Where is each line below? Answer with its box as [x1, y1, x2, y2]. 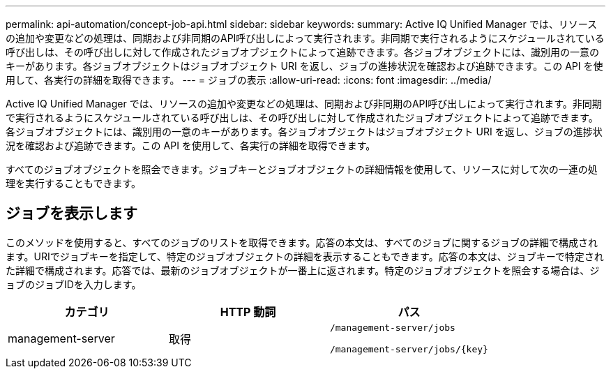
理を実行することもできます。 [6, 177, 142, 189]
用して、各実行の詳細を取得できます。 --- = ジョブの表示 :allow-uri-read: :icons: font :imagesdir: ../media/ [6, 74, 492, 86]
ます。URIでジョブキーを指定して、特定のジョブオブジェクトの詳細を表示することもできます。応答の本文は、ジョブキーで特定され [6, 250, 604, 262]
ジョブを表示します [6, 204, 137, 223]
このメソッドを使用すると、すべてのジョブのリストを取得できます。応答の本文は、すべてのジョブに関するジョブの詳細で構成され [6, 236, 598, 248]
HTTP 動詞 [220, 304, 276, 319]
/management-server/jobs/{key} [329, 343, 488, 354]
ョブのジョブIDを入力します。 [6, 278, 142, 290]
